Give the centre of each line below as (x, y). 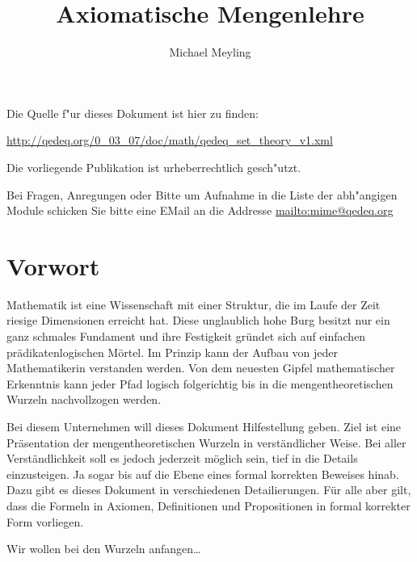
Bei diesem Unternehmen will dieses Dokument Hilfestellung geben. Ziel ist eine (204, 426)
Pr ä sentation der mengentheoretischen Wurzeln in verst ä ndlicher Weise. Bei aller (206, 442)
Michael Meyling (210, 52)
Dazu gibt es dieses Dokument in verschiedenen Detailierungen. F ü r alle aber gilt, (209, 490)
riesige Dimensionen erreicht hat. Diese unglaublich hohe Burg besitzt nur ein (198, 320)
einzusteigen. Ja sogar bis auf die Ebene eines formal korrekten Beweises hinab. (203, 474)
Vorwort (53, 265)
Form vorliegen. (45, 521)
